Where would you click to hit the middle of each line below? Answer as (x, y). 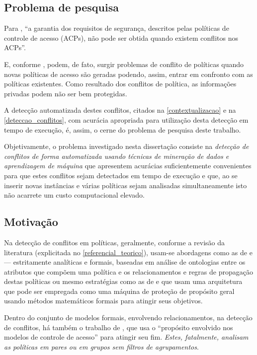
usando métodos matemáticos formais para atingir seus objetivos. (103, 301)
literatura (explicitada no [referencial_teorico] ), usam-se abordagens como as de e (128, 252)
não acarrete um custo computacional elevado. (74, 195)
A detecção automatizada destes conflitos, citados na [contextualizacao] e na (120, 110)
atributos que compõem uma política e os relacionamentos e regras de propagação (128, 271)
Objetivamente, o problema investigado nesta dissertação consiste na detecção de (127, 146)
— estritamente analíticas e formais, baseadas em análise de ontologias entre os (125, 262)
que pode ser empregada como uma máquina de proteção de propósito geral (119, 291)
